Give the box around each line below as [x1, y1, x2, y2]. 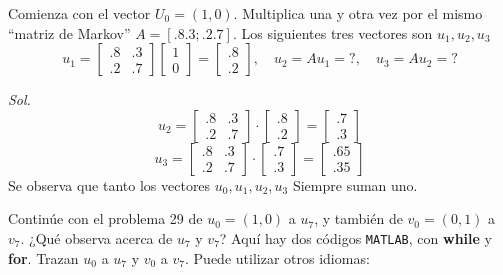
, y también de [314, 208, 403, 229]
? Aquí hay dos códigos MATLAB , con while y [219, 227, 492, 248]
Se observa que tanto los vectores [8, 174, 211, 195]
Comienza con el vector [8, 3, 151, 23]
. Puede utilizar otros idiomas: [185, 247, 370, 268]
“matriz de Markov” [8, 22, 131, 43]
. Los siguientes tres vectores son [232, 22, 433, 43]
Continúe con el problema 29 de [8, 208, 203, 229]
